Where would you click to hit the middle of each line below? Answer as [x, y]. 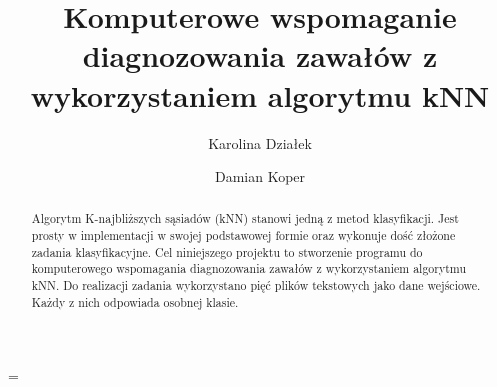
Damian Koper [260, 176]
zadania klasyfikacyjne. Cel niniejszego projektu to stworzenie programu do [227, 251]
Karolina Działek [260, 142]
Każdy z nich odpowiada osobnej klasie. [135, 301]
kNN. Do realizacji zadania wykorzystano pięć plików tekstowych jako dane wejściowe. [256, 285]
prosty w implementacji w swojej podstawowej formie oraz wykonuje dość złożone [243, 235]
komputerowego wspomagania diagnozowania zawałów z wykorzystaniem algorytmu [249, 268]
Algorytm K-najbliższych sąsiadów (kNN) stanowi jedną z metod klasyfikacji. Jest [245, 218]
